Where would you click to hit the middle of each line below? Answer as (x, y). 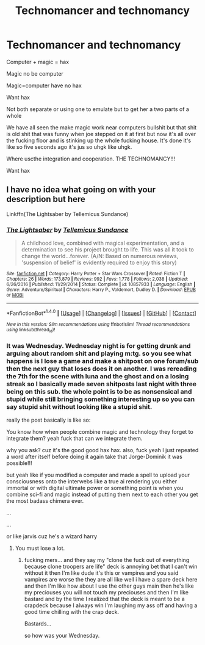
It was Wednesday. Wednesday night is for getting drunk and (99, 345)
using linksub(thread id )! (31, 330)
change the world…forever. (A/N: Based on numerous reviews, (100, 256)
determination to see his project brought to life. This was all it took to (107, 250)
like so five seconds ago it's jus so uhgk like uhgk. (69, 146)
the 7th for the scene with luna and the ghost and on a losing (98, 376)
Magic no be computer (35, 73)
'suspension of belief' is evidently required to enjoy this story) (99, 262)
